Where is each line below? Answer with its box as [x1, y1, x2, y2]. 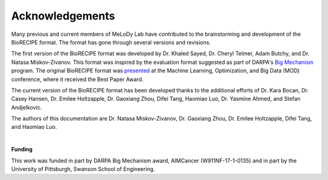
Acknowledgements [11, 9, 115, 22]
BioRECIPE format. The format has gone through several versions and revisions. [11, 38, 211, 46]
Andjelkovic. [11, 103, 43, 111]
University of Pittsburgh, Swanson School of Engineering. [11, 165, 155, 173]
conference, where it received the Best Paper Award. [11, 75, 144, 83]
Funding [11, 146, 33, 153]
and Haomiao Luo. [11, 123, 57, 131]
